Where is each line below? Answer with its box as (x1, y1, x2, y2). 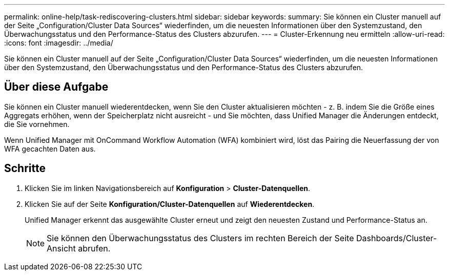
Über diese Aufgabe (4, 80, 109, 94)
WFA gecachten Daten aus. (4, 144, 96, 153)
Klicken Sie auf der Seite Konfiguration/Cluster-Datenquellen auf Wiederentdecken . (25, 199, 315, 208)
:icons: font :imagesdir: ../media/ (4, 38, 113, 47)
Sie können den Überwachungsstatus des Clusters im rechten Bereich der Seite (47, 232, 354, 243)
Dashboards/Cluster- (356, 232, 437, 243)
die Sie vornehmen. (4, 119, 70, 129)
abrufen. (78, 243, 111, 253)
